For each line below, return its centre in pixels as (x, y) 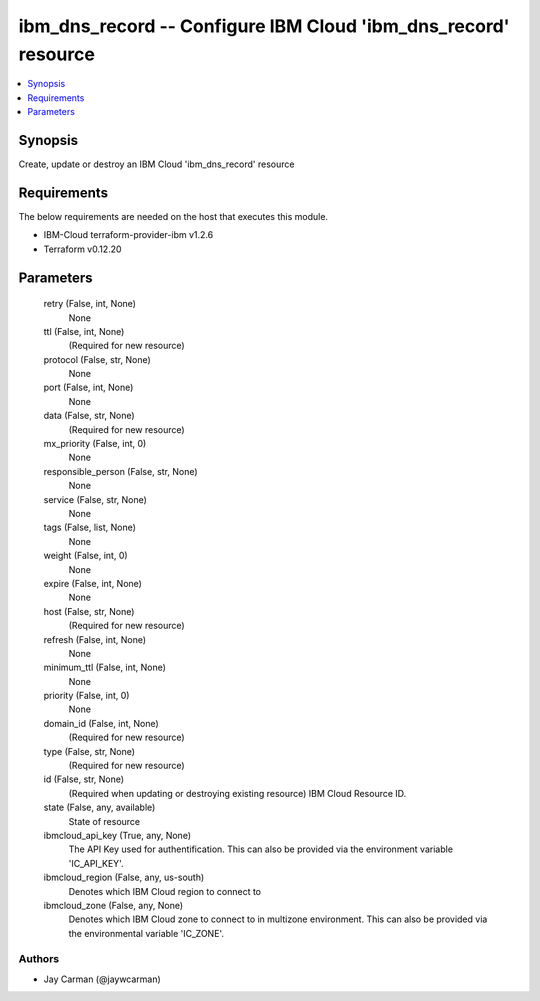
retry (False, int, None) (90, 304)
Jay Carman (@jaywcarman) (102, 979)
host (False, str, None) (89, 611)
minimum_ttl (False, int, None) (105, 667)
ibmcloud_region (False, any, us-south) (124, 877)
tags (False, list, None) (90, 527)
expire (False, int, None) (92, 583)
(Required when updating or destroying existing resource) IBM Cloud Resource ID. (237, 793)
